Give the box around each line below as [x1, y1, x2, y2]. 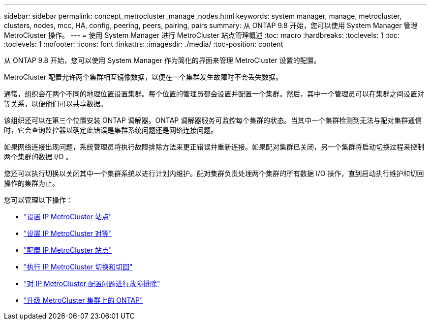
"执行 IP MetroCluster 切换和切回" [24, 263, 133, 271]
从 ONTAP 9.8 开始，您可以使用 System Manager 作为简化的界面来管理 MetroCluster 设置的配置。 [4, 56, 321, 64]
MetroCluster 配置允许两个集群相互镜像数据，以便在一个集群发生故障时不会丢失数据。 [4, 73, 282, 81]
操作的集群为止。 [4, 179, 59, 187]
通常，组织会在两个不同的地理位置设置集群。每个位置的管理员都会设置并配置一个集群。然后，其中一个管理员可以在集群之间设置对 [4, 89, 424, 98]
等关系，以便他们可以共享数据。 [4, 99, 107, 108]
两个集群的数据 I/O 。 [4, 152, 73, 161]
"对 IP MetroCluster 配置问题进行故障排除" [24, 279, 160, 288]
